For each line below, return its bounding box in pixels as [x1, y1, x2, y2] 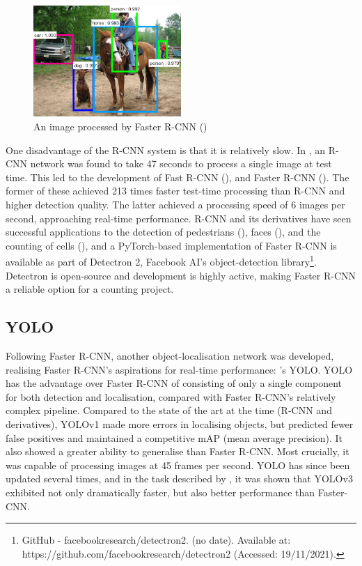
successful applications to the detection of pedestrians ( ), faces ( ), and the [6, 224, 321, 239]
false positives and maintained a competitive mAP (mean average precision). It [6, 430, 343, 445]
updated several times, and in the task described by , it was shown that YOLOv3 [6, 471, 353, 486]
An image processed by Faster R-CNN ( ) [33, 119, 207, 133]
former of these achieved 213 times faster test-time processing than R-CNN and [6, 183, 345, 198]
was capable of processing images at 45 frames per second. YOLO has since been [6, 457, 350, 472]
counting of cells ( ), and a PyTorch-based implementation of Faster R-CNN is [6, 238, 337, 252]
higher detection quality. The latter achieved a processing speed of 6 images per [6, 197, 345, 211]
